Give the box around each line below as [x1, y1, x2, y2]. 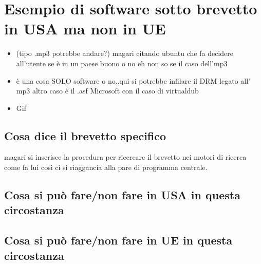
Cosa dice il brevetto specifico [4, 127, 166, 143]
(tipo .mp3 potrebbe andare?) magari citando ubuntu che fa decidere [16, 48, 233, 59]
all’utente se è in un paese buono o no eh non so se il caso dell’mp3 [16, 58, 228, 68]
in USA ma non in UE [4, 18, 166, 39]
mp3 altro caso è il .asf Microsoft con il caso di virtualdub [16, 85, 199, 96]
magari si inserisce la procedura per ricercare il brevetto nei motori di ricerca [4, 152, 247, 162]
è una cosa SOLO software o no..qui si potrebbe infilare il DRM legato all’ [16, 75, 250, 86]
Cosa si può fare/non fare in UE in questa [4, 232, 233, 248]
